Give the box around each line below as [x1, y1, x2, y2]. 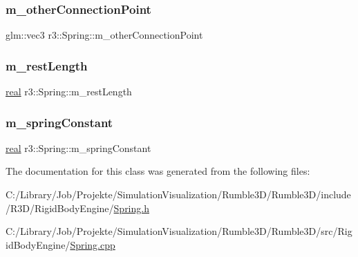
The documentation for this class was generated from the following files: [6, 164, 310, 178]
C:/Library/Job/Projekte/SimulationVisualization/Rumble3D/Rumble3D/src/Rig [6, 224, 352, 238]
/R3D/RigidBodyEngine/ [6, 200, 114, 215]
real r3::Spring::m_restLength [6, 84, 132, 99]
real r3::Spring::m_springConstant [6, 140, 151, 155]
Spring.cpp [70, 237, 115, 251]
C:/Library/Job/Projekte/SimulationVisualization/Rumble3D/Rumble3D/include [6, 187, 351, 202]
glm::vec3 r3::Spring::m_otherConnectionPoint [6, 28, 203, 42]
